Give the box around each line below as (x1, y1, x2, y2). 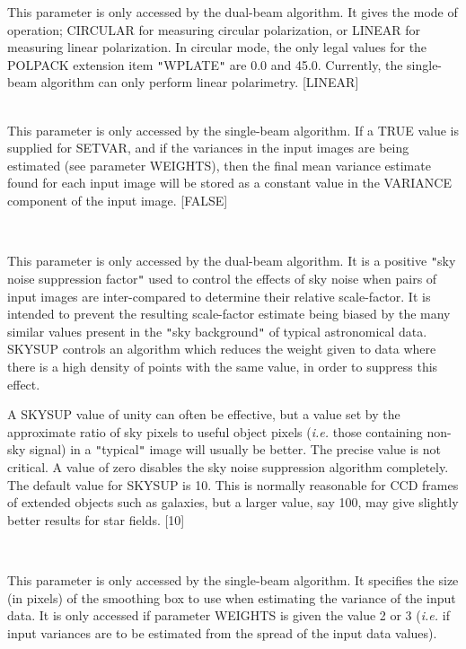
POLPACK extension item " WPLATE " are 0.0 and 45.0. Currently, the (7, 55, 403, 74)
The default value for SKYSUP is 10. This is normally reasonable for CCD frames (7, 475, 459, 494)
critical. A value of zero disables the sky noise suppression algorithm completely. (7, 457, 449, 476)
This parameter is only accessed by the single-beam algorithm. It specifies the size (7, 570, 459, 589)
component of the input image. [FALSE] (7, 191, 228, 209)
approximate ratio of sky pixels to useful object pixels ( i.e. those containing (7, 422, 423, 441)
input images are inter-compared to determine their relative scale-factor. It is (7, 286, 431, 305)
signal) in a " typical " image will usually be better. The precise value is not (29, 440, 442, 459)
